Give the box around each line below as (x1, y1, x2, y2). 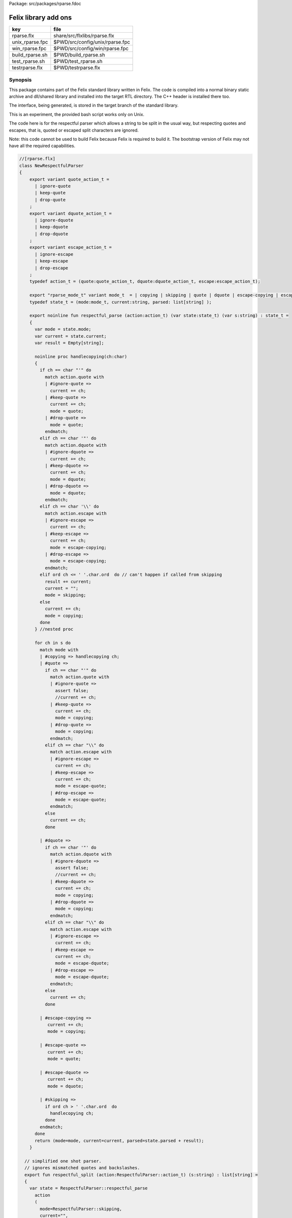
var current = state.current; (35, 333, 107, 339)
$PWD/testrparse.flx (54, 64, 101, 71)
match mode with (39, 647, 79, 652)
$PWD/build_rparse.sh (54, 51, 106, 58)
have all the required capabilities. (9, 143, 75, 149)
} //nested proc (35, 627, 73, 632)
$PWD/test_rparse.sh (54, 57, 103, 64)
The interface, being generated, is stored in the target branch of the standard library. (9, 102, 179, 108)
